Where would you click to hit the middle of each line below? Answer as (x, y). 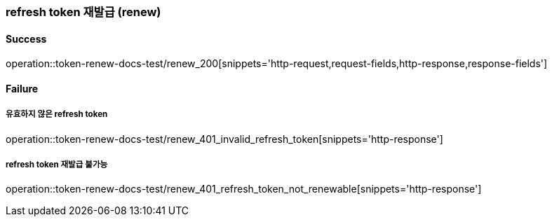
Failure (22, 88)
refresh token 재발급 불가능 (57, 165)
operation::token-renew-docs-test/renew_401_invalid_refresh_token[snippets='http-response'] (224, 139)
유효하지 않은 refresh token (57, 115)
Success (26, 39)
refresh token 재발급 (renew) (83, 12)
